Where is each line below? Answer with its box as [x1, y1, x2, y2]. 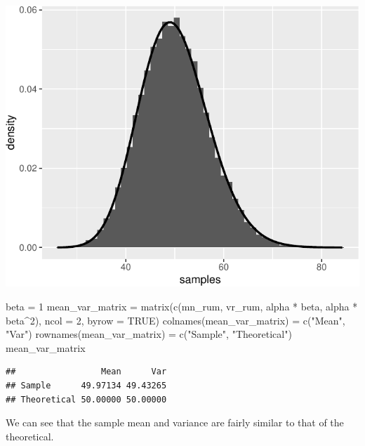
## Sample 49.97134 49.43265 [6, 381, 167, 391]
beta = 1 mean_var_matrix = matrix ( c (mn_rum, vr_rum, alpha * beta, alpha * [6, 299, 358, 314]
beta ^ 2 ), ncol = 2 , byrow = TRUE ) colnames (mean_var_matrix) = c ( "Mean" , [6, 313, 345, 327]
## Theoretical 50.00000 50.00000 [6, 394, 167, 405]
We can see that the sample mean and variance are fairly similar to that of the [6, 415, 344, 430]
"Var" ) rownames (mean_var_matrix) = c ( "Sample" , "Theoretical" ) [6, 327, 292, 341]
